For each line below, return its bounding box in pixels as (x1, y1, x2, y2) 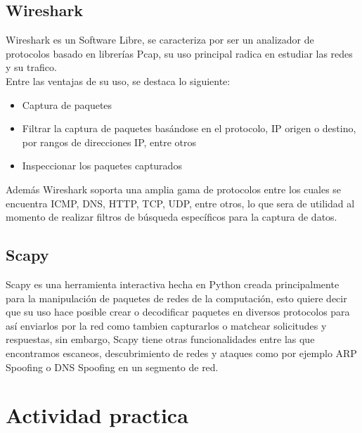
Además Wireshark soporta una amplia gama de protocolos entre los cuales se (6, 181, 342, 196)
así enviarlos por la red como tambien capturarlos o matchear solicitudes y (6, 318, 327, 332)
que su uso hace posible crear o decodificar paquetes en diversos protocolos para (6, 304, 350, 319)
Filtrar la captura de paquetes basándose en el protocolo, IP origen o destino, (22, 121, 356, 136)
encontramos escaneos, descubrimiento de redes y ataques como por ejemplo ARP (6, 345, 357, 360)
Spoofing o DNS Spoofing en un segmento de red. (6, 359, 219, 374)
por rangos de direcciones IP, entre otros (22, 134, 196, 149)
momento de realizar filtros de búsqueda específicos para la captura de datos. (6, 209, 337, 224)
